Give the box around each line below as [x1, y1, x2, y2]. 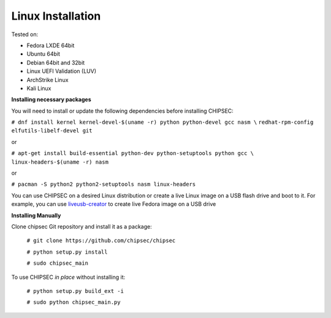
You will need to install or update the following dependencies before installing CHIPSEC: [11, 107, 234, 115]
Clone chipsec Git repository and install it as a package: [11, 222, 153, 230]
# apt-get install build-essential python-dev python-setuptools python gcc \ [11, 150, 254, 157]
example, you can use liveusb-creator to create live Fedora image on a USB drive [11, 200, 216, 208]
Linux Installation [11, 9, 101, 23]
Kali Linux [26, 85, 51, 92]
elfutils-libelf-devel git [11, 127, 93, 134]
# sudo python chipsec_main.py [26, 299, 121, 306]
